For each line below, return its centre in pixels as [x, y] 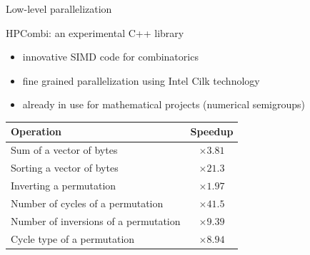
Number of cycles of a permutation [87, 203]
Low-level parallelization [59, 9]
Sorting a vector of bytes [65, 168]
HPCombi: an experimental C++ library [95, 32]
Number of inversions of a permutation [96, 220]
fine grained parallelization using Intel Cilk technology [141, 80]
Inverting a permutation [64, 185]
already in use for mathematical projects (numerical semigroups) [164, 104]
